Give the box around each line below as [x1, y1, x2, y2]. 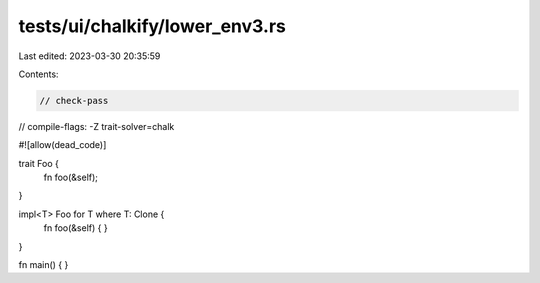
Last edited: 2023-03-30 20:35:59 [18, 50, 161, 62]
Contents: [18, 68, 59, 80]
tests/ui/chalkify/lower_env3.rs [18, 15, 287, 37]
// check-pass [39, 95, 109, 106]
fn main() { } [18, 259, 69, 271]
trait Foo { [18, 157, 60, 169]
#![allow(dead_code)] [18, 139, 107, 151]
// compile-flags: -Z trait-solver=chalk [18, 120, 175, 132]
